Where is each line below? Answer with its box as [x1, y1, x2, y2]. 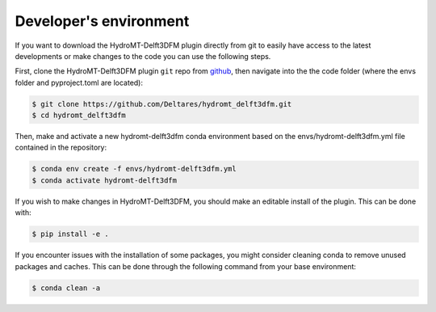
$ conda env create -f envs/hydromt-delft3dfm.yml [31, 164, 237, 174]
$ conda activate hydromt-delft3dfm [31, 175, 178, 185]
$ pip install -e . [31, 230, 109, 238]
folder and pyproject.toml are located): [15, 78, 144, 87]
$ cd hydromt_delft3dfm [31, 111, 127, 120]
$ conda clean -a [31, 283, 101, 293]
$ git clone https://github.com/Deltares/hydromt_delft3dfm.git [31, 99, 292, 108]
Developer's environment [15, 12, 190, 30]
